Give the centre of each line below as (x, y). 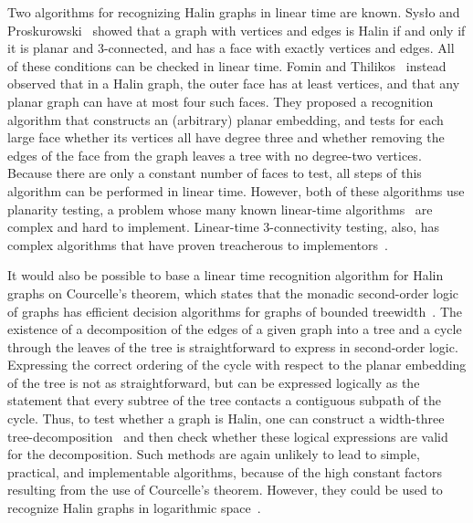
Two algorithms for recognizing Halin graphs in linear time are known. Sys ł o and (234, 12)
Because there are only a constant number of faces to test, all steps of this (215, 173)
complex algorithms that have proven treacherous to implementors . (198, 244)
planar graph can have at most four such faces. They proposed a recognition (221, 101)
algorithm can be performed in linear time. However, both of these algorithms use (236, 190)
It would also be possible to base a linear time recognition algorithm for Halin (226, 275)
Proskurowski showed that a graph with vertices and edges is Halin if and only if (236, 30)
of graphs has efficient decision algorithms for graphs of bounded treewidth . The (235, 311)
